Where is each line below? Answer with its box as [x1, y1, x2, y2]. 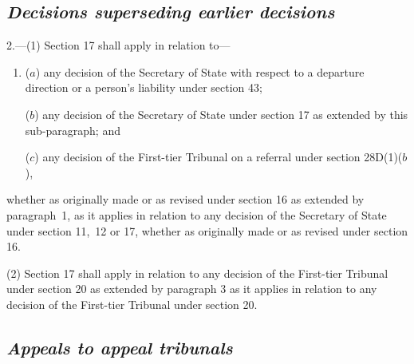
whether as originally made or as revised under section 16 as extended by [6, 191, 365, 208]
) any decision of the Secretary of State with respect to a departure [35, 63, 365, 80]
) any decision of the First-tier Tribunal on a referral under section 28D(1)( [34, 148, 403, 165]
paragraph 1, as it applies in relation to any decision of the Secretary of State [6, 206, 387, 223]
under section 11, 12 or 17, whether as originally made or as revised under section [6, 222, 408, 239]
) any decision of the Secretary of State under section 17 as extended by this [34, 105, 408, 122]
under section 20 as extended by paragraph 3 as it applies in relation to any [6, 280, 377, 297]
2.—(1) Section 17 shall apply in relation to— [6, 37, 231, 53]
